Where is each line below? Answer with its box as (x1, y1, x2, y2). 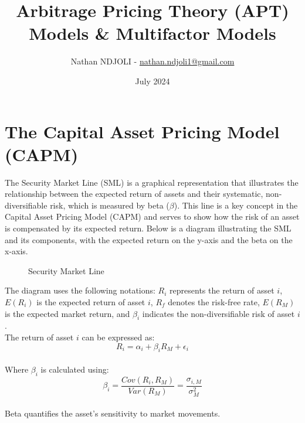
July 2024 (135, 74, 170, 87)
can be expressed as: (82, 330, 155, 343)
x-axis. (5, 245, 28, 257)
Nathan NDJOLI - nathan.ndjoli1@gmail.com (70, 55, 235, 67)
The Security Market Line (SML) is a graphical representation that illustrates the (5, 176, 299, 188)
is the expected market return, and (5, 307, 130, 319)
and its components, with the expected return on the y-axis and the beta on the (5, 233, 293, 245)
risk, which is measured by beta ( (50, 199, 170, 211)
